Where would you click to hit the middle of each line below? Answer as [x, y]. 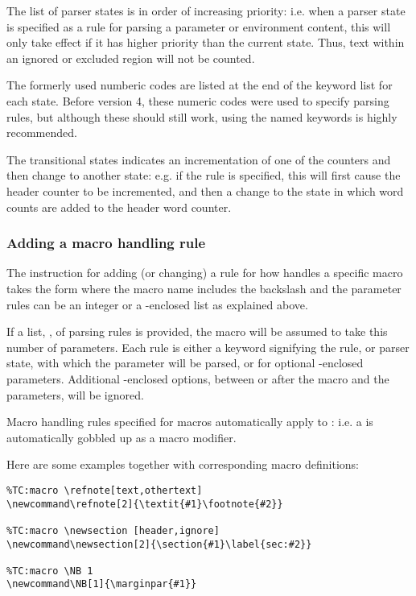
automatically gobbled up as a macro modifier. [122, 437]
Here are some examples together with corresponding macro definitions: [183, 464]
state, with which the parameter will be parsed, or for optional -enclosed [185, 363]
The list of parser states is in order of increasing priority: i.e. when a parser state [206, 10]
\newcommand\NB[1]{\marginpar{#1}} [102, 584]
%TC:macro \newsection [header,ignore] [113, 530]
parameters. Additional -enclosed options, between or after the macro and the [198, 378]
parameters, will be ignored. [75, 394]
